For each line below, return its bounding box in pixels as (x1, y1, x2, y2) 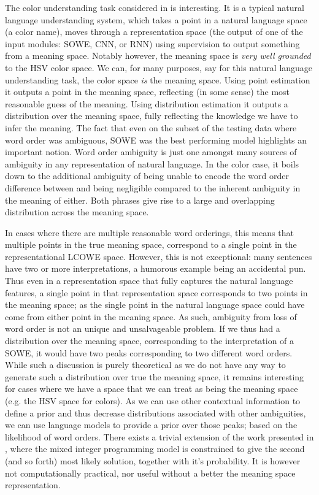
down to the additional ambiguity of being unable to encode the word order (5, 169, 289, 182)
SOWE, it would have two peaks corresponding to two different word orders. (5, 346, 293, 359)
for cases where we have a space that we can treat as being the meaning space (5, 382, 298, 395)
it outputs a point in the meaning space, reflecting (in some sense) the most (5, 85, 290, 98)
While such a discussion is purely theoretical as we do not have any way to (5, 358, 286, 371)
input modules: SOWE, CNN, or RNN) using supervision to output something (5, 37, 300, 50)
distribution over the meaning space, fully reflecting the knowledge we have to (5, 109, 298, 122)
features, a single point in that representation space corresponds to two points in (5, 286, 308, 299)
